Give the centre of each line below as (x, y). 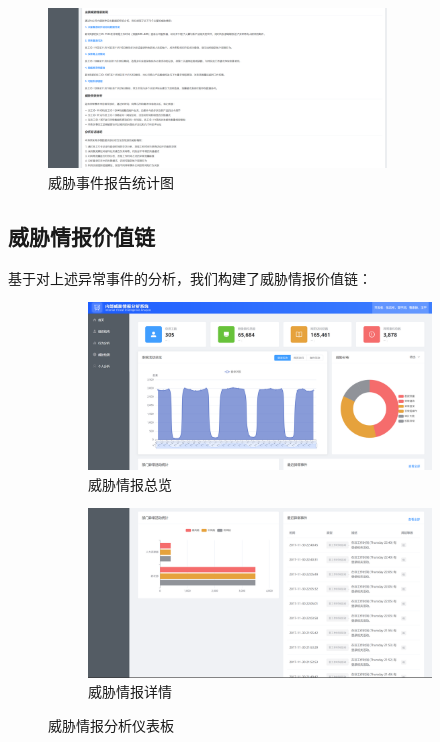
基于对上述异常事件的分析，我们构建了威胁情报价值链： (190, 277)
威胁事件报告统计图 (111, 181)
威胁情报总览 (130, 483)
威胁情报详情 (130, 691)
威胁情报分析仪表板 (111, 724)
